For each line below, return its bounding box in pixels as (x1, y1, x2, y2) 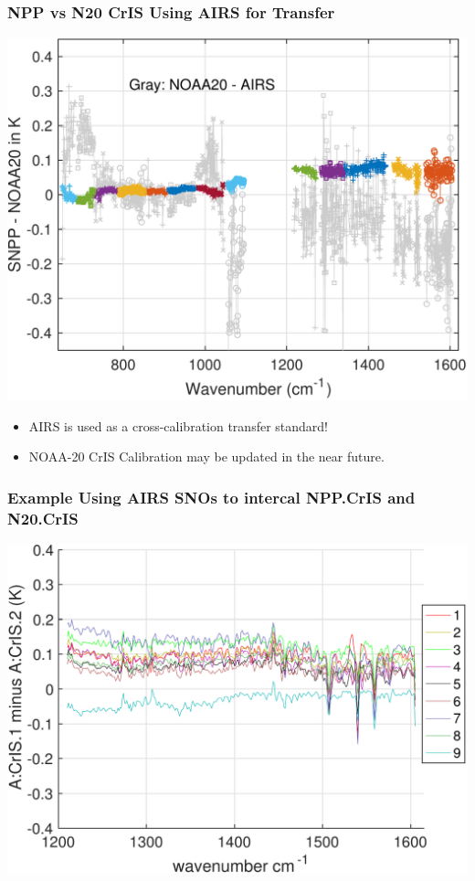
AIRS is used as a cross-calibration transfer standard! (28, 416, 329, 435)
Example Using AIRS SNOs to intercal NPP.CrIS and (7, 485, 416, 508)
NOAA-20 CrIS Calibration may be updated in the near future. (28, 447, 385, 466)
